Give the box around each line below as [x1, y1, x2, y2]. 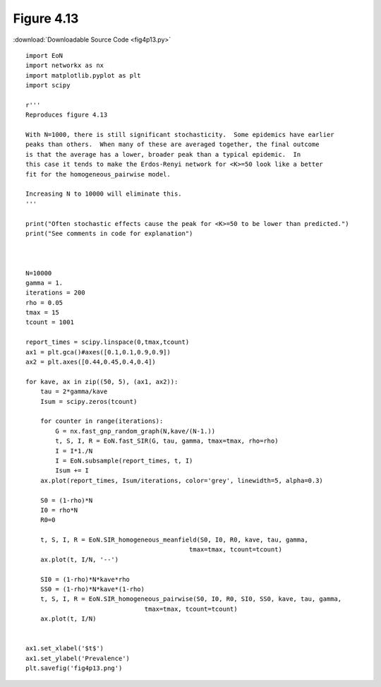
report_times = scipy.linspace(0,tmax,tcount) [25, 338, 190, 346]
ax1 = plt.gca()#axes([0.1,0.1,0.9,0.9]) [25, 348, 171, 356]
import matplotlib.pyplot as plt [25, 71, 141, 79]
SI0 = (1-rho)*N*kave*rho [40, 575, 131, 583]
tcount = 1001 [25, 318, 74, 326]
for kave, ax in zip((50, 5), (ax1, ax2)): [25, 378, 179, 386]
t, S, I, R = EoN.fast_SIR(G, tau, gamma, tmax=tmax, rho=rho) [55, 437, 279, 445]
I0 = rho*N [40, 506, 78, 514]
